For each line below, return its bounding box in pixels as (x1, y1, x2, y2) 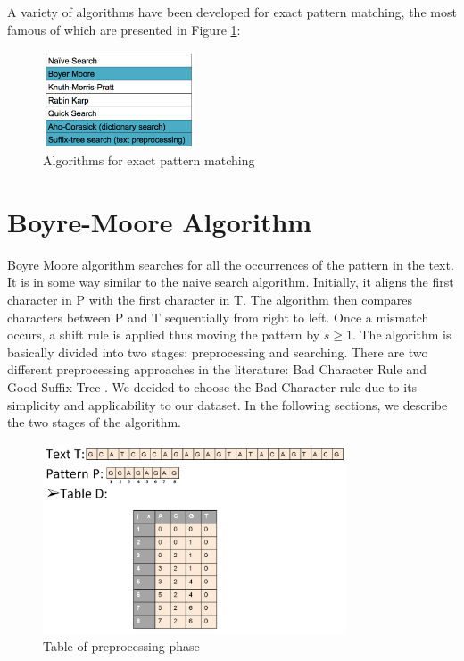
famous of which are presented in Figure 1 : (7, 20, 241, 38)
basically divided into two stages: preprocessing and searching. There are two (7, 342, 428, 361)
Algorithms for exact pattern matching (43, 151, 255, 170)
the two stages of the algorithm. (7, 413, 182, 431)
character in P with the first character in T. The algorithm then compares (7, 290, 413, 309)
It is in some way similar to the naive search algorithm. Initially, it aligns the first (7, 272, 454, 291)
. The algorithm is (352, 325, 452, 344)
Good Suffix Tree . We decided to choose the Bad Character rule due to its (7, 377, 418, 396)
